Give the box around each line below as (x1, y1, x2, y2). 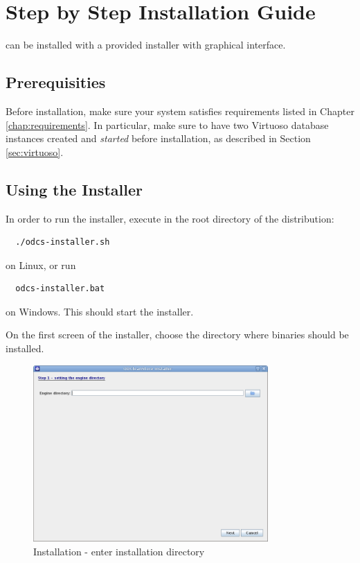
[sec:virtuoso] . (6, 144, 64, 159)
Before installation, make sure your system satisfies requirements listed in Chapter (6, 103, 354, 118)
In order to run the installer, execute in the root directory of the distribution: (6, 211, 334, 225)
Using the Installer (6, 178, 143, 200)
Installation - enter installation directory (33, 544, 205, 558)
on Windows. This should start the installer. (6, 304, 194, 318)
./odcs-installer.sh (15, 237, 110, 248)
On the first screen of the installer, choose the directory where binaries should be (6, 327, 349, 342)
